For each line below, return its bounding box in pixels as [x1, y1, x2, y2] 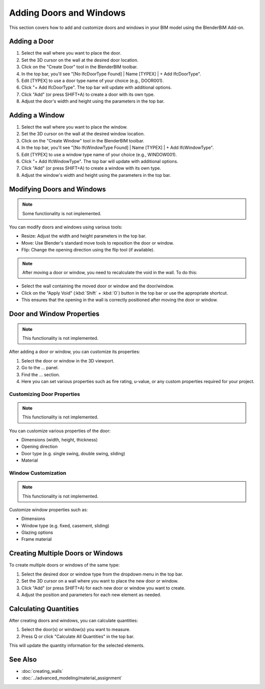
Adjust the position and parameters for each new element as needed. [21, 592, 161, 598]
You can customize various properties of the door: [9, 428, 111, 434]
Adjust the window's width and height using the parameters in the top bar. [21, 172, 171, 178]
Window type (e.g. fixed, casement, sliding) [21, 523, 110, 528]
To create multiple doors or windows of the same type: [9, 562, 120, 568]
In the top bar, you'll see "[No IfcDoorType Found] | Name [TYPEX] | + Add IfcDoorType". [21, 71, 201, 77]
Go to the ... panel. [21, 365, 59, 371]
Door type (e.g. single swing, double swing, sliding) [21, 450, 125, 456]
